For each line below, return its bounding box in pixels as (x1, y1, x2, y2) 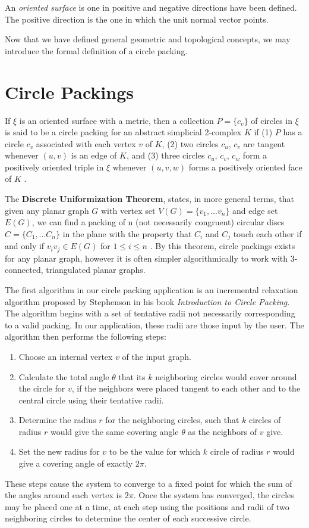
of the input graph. (122, 350, 191, 362)
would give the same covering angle (50, 425, 179, 437)
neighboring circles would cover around (155, 370, 297, 383)
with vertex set (101, 204, 156, 216)
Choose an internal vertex (18, 350, 113, 362)
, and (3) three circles (126, 149, 205, 161)
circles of (248, 414, 281, 426)
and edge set (232, 204, 278, 216)
